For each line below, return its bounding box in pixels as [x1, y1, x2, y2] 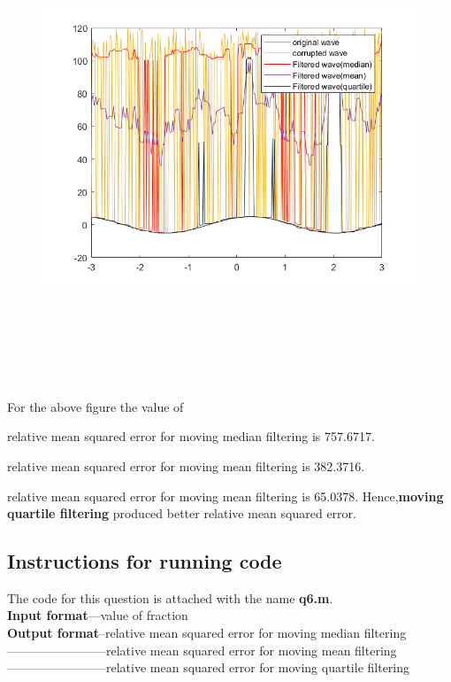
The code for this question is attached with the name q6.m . [7, 588, 333, 607]
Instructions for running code [7, 547, 282, 575]
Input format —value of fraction [7, 606, 188, 624]
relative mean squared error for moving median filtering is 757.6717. [7, 427, 375, 446]
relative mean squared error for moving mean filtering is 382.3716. [7, 456, 365, 475]
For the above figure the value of [7, 397, 184, 415]
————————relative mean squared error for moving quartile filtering [7, 658, 410, 677]
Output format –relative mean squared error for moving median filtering [7, 624, 407, 642]
